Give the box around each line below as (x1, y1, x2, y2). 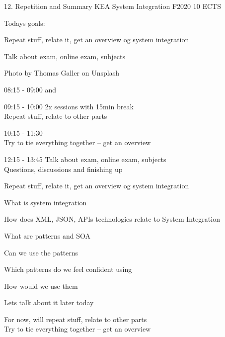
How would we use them (4, 280, 78, 291)
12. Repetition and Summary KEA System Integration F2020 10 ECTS (4, 1, 221, 11)
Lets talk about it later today (4, 297, 94, 308)
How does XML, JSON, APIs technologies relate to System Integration (4, 214, 220, 224)
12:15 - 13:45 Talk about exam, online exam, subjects (4, 154, 166, 164)
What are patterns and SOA (4, 230, 91, 241)
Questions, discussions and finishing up (4, 164, 123, 174)
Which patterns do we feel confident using (4, 264, 132, 274)
